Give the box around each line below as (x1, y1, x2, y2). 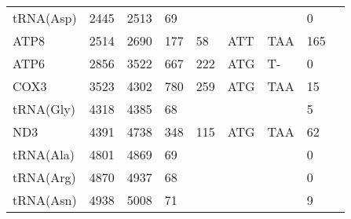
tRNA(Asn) (13, 191, 77, 209)
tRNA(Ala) (13, 145, 75, 163)
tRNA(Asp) (13, 9, 77, 27)
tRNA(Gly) (13, 100, 75, 118)
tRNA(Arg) (13, 168, 76, 186)
